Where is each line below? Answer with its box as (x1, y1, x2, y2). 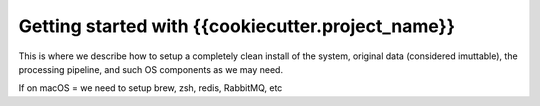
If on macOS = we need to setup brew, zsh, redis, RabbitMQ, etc (18, 82, 283, 94)
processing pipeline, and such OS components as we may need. (18, 63, 284, 75)
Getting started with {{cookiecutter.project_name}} (18, 15, 455, 37)
